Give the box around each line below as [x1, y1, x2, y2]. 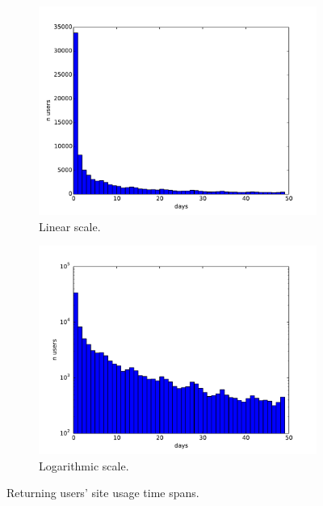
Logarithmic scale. [39, 457, 129, 474]
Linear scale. [39, 217, 101, 234]
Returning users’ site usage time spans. [6, 484, 199, 501]
